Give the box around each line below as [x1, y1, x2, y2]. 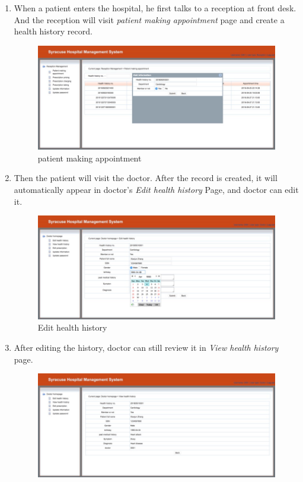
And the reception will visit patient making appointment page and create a [14, 13, 285, 26]
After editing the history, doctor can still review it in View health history [14, 341, 279, 353]
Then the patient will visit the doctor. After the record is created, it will [14, 172, 278, 184]
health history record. [14, 25, 93, 37]
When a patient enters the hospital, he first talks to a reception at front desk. [14, 2, 296, 14]
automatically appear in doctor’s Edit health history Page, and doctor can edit [14, 183, 299, 196]
